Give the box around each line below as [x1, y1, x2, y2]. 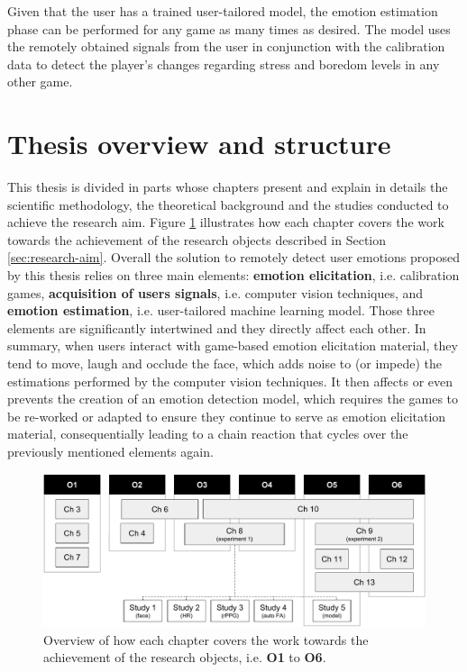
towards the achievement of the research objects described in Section [7, 230, 387, 249]
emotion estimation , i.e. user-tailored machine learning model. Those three [7, 301, 435, 320]
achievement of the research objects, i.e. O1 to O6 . [43, 648, 326, 667]
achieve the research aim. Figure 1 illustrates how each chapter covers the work [7, 213, 444, 232]
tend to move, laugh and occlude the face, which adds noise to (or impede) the [7, 354, 443, 373]
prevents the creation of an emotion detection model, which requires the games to [7, 389, 459, 408]
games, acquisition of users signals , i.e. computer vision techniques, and [7, 283, 424, 302]
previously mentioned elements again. [7, 442, 214, 460]
